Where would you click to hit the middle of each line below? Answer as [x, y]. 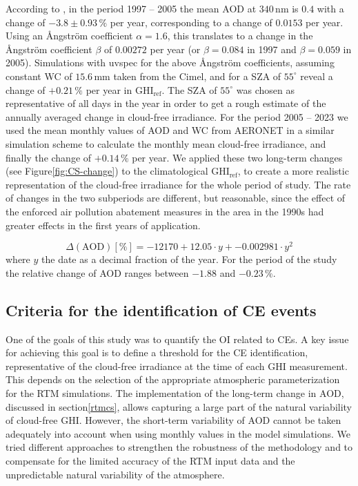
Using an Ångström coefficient [69, 36]
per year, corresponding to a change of [191, 22]
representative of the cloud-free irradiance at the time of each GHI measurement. [177, 366]
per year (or [175, 49]
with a [330, 8]
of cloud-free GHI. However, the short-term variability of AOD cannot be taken [173, 420]
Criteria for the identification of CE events [161, 310]
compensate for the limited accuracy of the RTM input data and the [150, 460]
